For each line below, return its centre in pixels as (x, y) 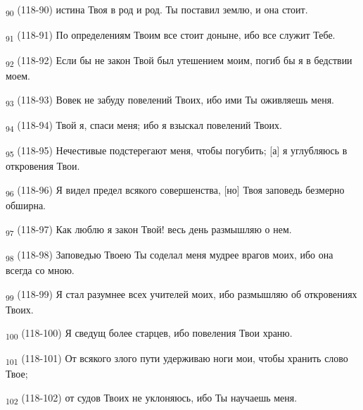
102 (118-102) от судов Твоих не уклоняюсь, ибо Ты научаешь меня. (152, 398)
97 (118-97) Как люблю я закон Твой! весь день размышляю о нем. (149, 230)
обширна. (26, 205)
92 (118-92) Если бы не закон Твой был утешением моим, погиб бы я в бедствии (179, 61)
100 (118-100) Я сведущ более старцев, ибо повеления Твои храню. (149, 334)
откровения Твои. (43, 166)
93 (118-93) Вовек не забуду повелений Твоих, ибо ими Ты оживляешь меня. (170, 100)
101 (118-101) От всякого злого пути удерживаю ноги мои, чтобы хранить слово (177, 359)
